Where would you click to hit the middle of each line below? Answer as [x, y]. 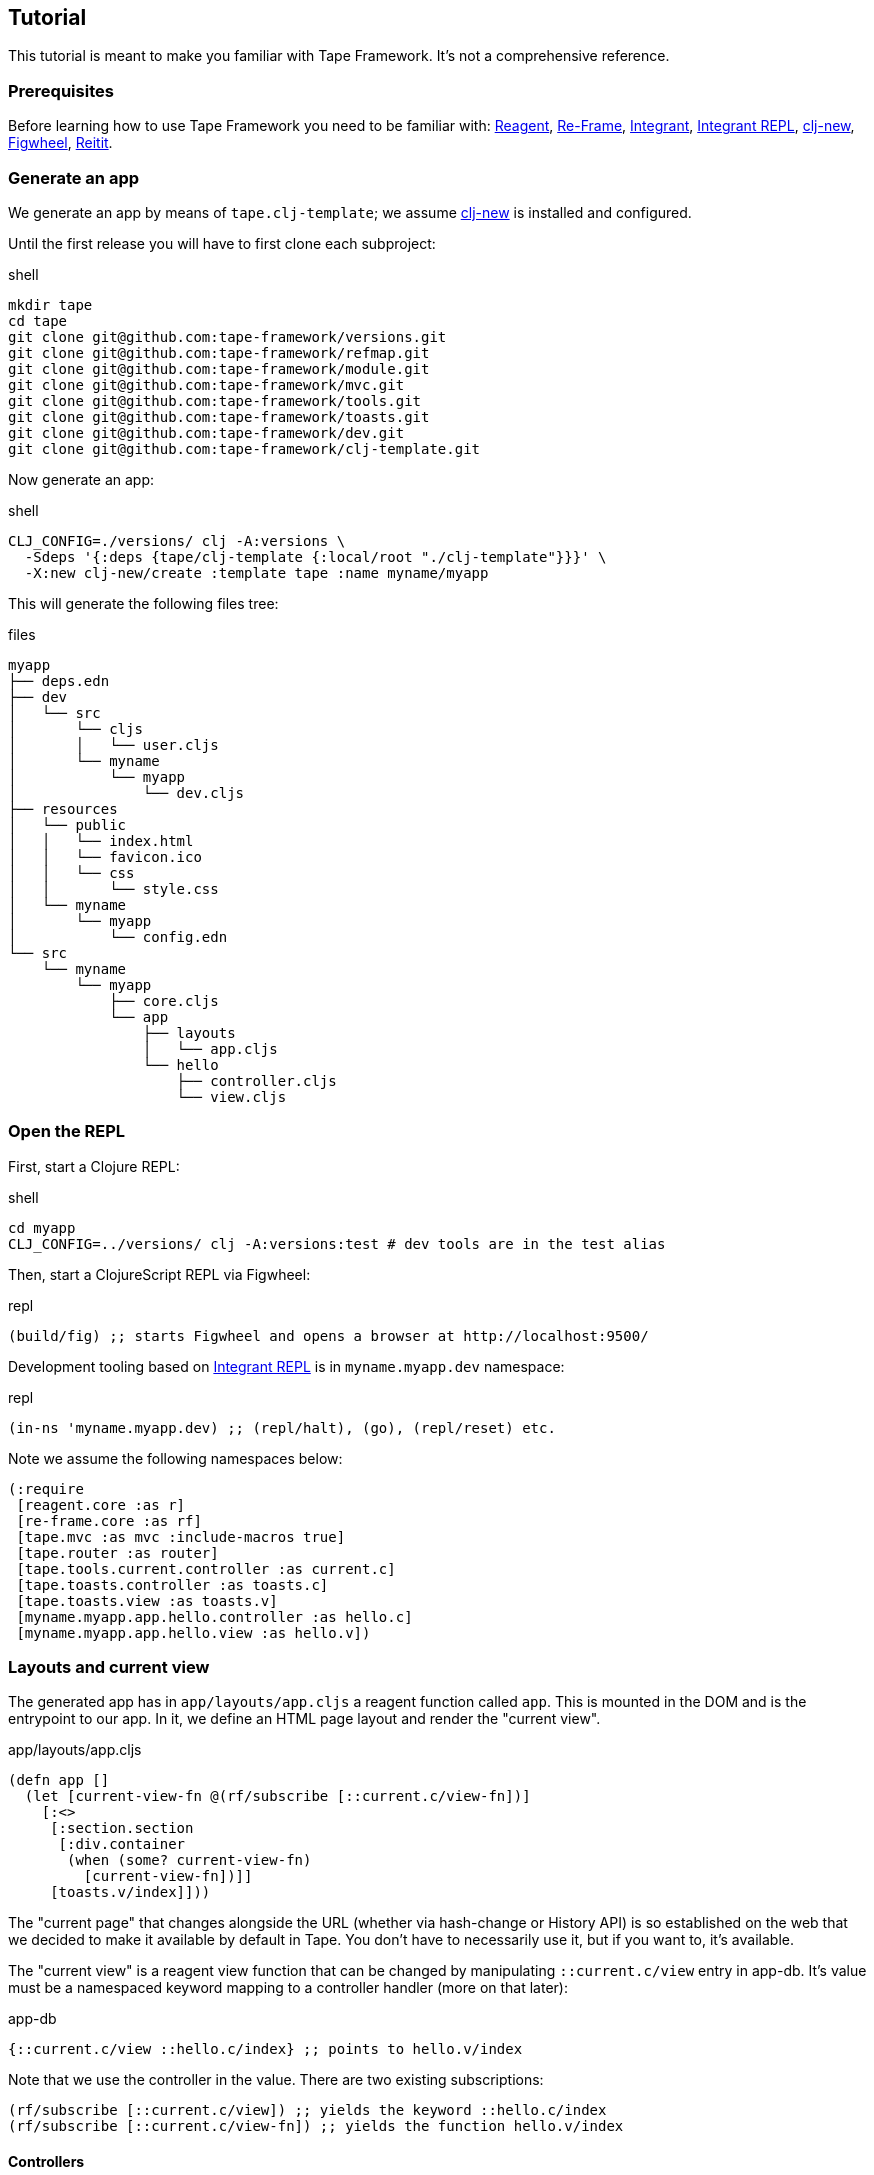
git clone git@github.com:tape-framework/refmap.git [219, 352]
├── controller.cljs [256, 1080]
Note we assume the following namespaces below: [175, 1458]
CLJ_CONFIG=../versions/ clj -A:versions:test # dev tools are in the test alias [337, 1243]
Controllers [46, 2162]
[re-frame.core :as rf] [109, 1520]
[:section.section [122, 1828]
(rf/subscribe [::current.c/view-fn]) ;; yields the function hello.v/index [316, 2126]
